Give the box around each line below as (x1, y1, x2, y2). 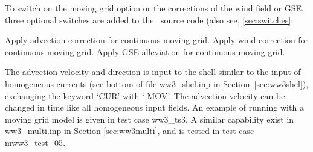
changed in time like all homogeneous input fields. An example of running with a (5, 101, 304, 114)
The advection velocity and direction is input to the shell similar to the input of (5, 65, 301, 78)
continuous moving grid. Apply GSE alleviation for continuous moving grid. (5, 45, 285, 58)
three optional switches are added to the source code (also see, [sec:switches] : (5, 13, 294, 26)
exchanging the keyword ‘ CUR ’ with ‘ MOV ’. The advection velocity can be (5, 89, 285, 102)
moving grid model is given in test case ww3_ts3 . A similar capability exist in (5, 112, 294, 125)
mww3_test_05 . (5, 136, 66, 148)
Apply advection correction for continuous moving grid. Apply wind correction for (5, 34, 309, 46)
